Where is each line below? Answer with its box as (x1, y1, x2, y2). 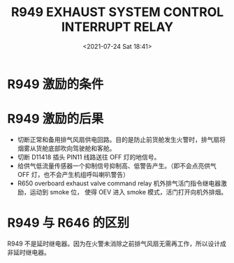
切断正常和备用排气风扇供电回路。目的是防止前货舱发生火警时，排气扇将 (17, 135, 226, 143)
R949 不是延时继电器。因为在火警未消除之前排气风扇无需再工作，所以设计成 (7, 239, 227, 248)
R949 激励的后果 (7, 111, 104, 127)
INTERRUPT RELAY (61, 19, 174, 35)
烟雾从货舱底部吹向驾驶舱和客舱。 (17, 144, 116, 152)
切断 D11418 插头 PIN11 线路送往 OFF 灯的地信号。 (17, 152, 161, 161)
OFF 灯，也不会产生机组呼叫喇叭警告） (17, 170, 129, 178)
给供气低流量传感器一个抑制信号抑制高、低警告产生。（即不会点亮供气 (17, 162, 217, 170)
